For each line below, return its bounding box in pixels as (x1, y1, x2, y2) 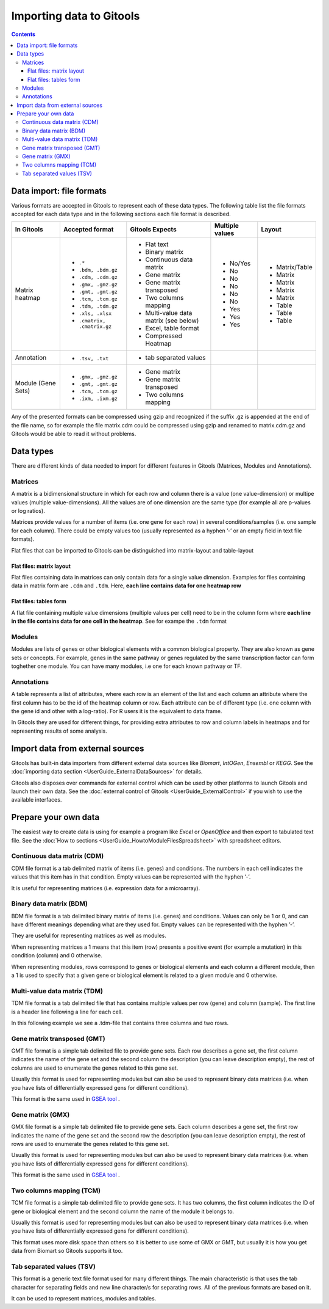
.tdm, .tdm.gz (78, 303, 118, 310)
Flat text (145, 240, 169, 248)
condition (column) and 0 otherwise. (11, 952, 103, 959)
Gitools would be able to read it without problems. (11, 430, 136, 438)
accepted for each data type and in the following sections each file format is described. (11, 211, 231, 218)
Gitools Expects (130, 225, 177, 234)
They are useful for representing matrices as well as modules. (11, 932, 167, 940)
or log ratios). (11, 507, 45, 515)
